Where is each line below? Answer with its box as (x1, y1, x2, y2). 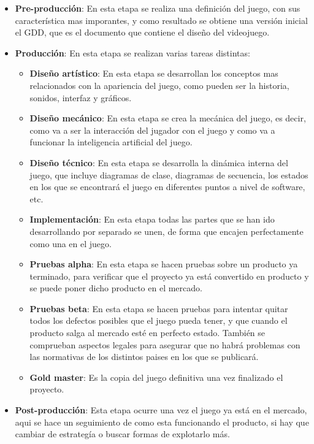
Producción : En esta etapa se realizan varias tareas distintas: (15, 46, 250, 59)
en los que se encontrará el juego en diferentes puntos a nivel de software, (29, 180, 305, 193)
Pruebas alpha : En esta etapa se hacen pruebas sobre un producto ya (29, 258, 298, 270)
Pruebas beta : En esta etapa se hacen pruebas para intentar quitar (29, 302, 288, 315)
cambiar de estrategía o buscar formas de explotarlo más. (15, 427, 230, 440)
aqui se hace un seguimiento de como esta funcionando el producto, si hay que (15, 415, 309, 428)
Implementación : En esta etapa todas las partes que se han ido (29, 213, 275, 226)
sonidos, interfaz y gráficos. (29, 91, 132, 104)
